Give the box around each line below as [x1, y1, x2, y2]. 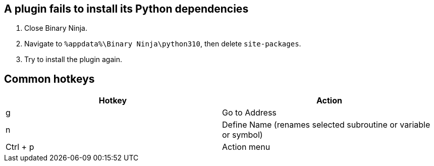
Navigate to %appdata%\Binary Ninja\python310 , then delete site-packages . [24, 39, 301, 48]
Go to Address [222, 107, 277, 118]
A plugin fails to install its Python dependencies [4, 3, 249, 15]
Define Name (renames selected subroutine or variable [222, 120, 430, 130]
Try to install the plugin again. [24, 55, 122, 64]
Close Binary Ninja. [24, 24, 87, 33]
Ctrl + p [6, 142, 34, 152]
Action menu [222, 142, 270, 152]
